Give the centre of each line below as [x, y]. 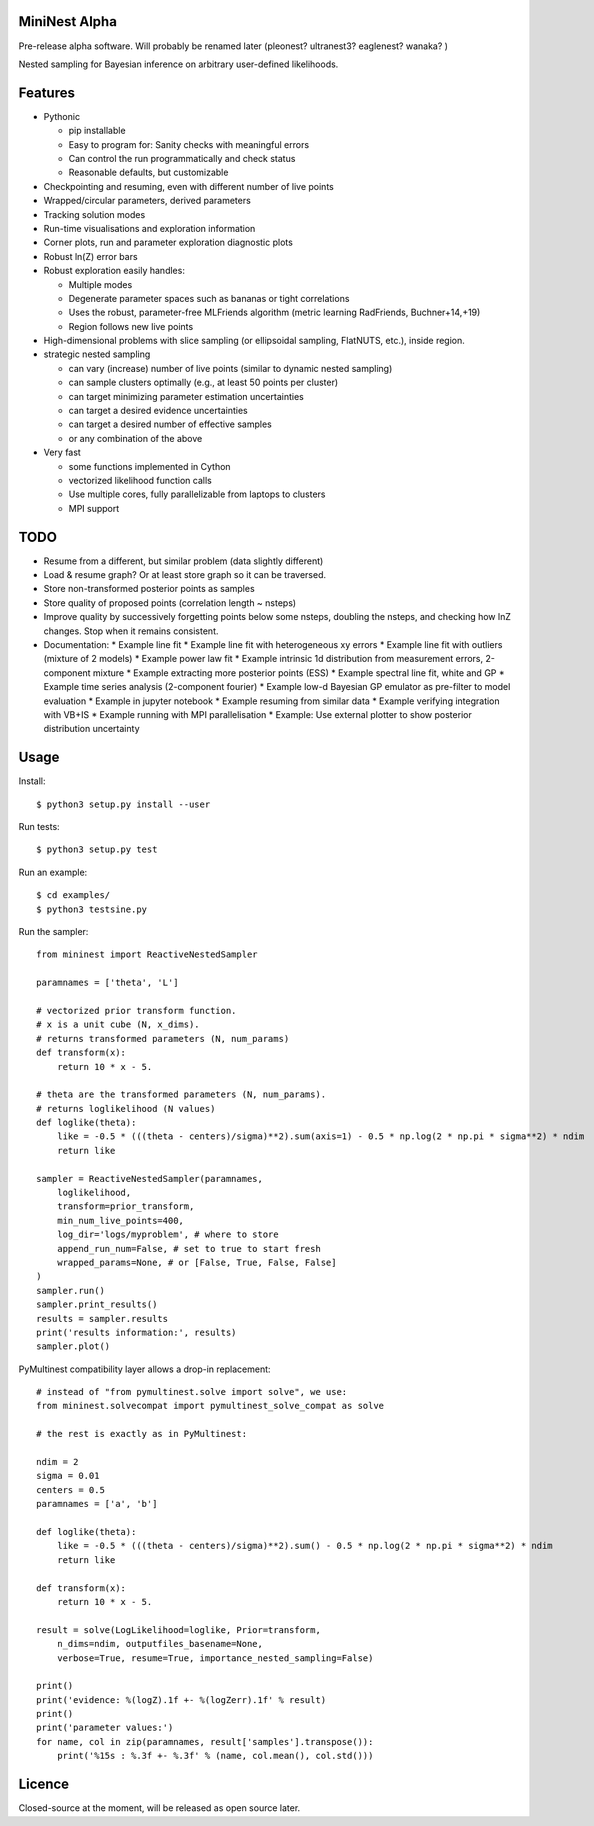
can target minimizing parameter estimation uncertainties [186, 396]
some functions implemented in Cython [149, 466]
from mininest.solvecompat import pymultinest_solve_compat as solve [210, 1406]
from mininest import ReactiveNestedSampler [147, 954]
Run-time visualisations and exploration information [149, 228]
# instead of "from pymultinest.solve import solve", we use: [192, 1392]
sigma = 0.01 [68, 1476]
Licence [44, 1784]
